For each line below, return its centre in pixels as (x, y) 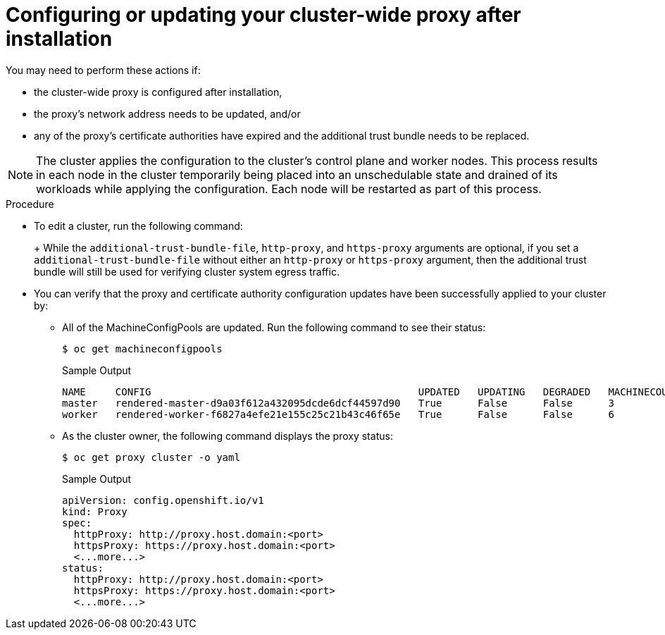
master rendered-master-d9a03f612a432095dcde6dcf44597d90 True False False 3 (338, 403)
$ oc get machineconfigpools (142, 349)
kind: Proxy (95, 511)
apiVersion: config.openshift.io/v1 (163, 500)
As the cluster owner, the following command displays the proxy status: (228, 436)
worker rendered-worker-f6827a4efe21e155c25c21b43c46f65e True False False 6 (338, 414)
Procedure (30, 204)
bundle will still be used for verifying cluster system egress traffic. (187, 271)
